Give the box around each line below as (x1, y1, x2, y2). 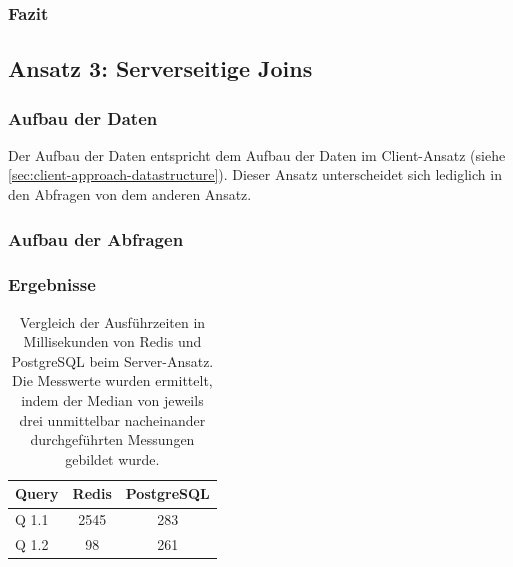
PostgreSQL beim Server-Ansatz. (11, 350, 214, 371)
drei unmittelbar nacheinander (19, 409, 206, 430)
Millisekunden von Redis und (23, 331, 202, 352)
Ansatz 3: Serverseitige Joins (8, 53, 313, 84)
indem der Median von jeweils (21, 390, 204, 411)
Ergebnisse (8, 272, 96, 297)
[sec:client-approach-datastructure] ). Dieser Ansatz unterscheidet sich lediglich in (8, 164, 502, 185)
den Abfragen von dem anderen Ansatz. (8, 184, 252, 205)
